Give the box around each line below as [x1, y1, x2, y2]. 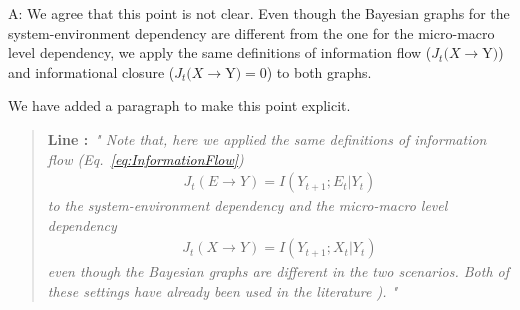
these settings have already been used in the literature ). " [47, 281, 398, 301]
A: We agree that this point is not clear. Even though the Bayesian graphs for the [8, 3, 510, 23]
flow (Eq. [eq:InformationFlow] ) [47, 148, 244, 169]
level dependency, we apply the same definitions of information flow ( [8, 42, 432, 63]
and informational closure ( [8, 61, 175, 82]
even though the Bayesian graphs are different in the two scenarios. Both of [47, 261, 510, 282]
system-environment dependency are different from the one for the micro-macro [8, 22, 495, 43]
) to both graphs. [266, 61, 372, 82]
